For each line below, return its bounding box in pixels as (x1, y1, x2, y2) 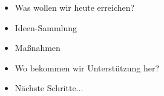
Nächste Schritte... (15, 82, 84, 94)
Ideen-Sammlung (15, 21, 77, 34)
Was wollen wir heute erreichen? (15, 1, 135, 13)
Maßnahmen (15, 41, 61, 54)
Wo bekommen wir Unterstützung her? (15, 61, 159, 74)
